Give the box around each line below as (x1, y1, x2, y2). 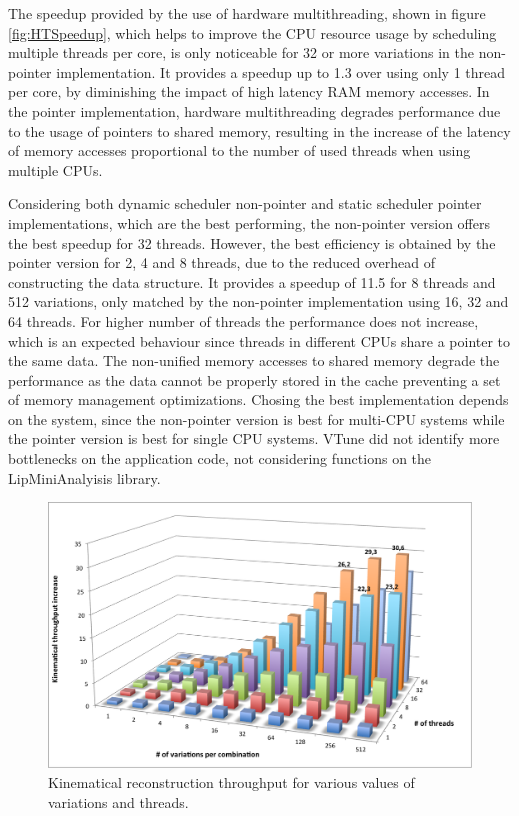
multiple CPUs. (8, 159, 103, 180)
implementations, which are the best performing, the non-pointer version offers (8, 212, 490, 233)
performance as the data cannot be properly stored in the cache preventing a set (8, 369, 501, 390)
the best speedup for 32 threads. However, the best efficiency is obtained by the (8, 232, 496, 253)
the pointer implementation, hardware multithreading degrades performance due (8, 100, 501, 121)
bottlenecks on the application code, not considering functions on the (8, 448, 432, 469)
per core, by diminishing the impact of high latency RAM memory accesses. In (8, 81, 490, 102)
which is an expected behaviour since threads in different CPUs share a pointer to (8, 330, 511, 351)
